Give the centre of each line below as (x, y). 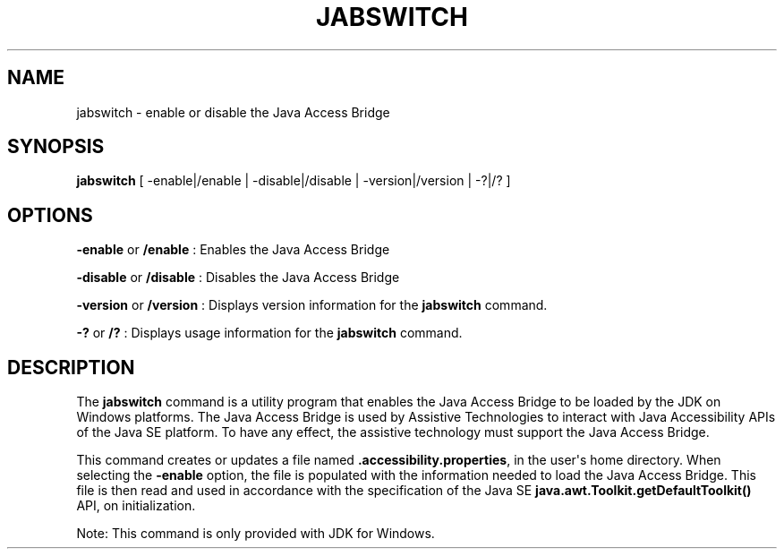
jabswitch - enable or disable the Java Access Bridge (233, 112)
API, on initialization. (136, 506)
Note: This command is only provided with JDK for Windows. (256, 534)
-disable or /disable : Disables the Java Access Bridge (238, 278)
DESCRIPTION (71, 367)
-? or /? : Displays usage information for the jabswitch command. (269, 333)
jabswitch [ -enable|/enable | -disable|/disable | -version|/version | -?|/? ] (294, 181)
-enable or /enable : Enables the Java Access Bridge (233, 250)
